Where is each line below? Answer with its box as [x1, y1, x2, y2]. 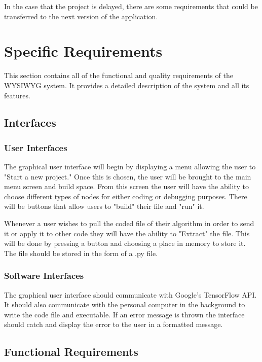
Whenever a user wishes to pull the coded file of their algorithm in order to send [4, 218, 254, 229]
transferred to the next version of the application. [4, 11, 158, 21]
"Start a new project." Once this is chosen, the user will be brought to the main [4, 171, 251, 182]
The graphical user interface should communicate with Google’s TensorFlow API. [4, 289, 257, 300]
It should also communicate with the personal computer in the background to [4, 299, 245, 310]
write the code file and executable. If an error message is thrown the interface [4, 309, 245, 319]
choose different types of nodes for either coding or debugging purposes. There [4, 191, 247, 201]
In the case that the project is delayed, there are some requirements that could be [4, 1, 258, 11]
